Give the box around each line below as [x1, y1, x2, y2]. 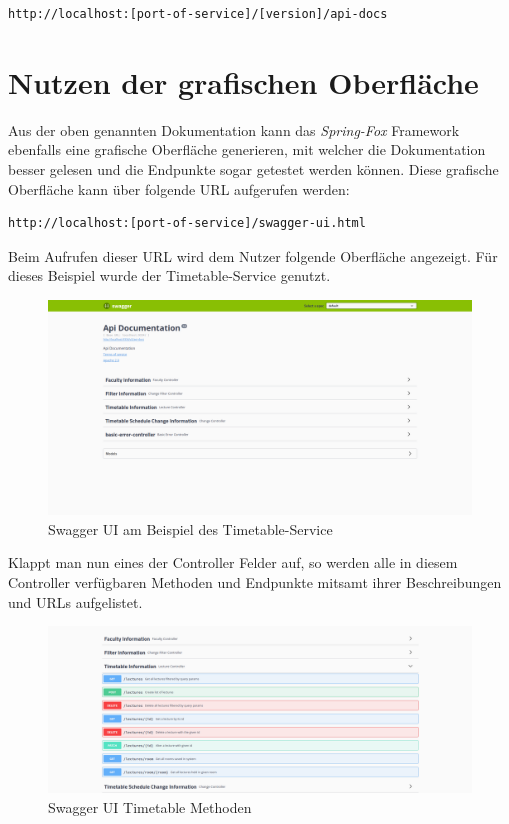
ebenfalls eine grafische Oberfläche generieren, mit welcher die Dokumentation [8, 139, 486, 160]
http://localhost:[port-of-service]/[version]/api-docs [8, 7, 388, 21]
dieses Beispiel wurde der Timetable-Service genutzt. [8, 265, 331, 286]
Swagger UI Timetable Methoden [48, 797, 252, 818]
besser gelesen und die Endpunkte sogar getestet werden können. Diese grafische [8, 158, 499, 179]
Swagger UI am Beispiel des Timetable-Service [48, 518, 333, 539]
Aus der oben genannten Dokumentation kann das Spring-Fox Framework [8, 119, 460, 140]
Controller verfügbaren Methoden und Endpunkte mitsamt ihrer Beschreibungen [8, 571, 502, 592]
